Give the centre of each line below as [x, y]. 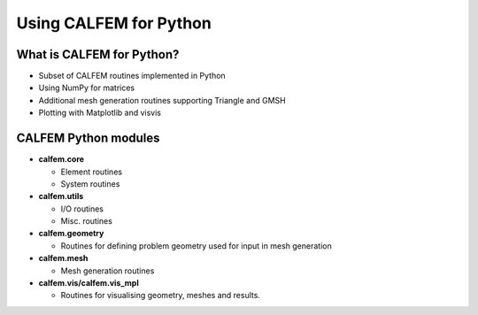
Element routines [92, 172]
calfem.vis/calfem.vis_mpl [89, 283]
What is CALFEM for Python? [98, 54]
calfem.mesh [63, 258]
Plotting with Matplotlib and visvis [100, 113]
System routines [90, 184]
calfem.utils [61, 196]
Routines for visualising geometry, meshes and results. [161, 296]
